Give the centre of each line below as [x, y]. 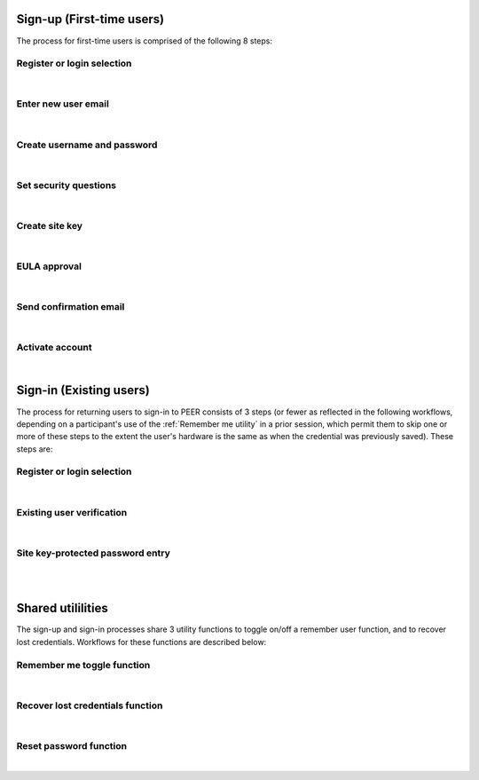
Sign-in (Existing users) [83, 390]
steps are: [35, 449]
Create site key [50, 225]
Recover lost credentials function [90, 705]
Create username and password [87, 145]
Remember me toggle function [83, 665]
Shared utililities [62, 608]
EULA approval [49, 266]
